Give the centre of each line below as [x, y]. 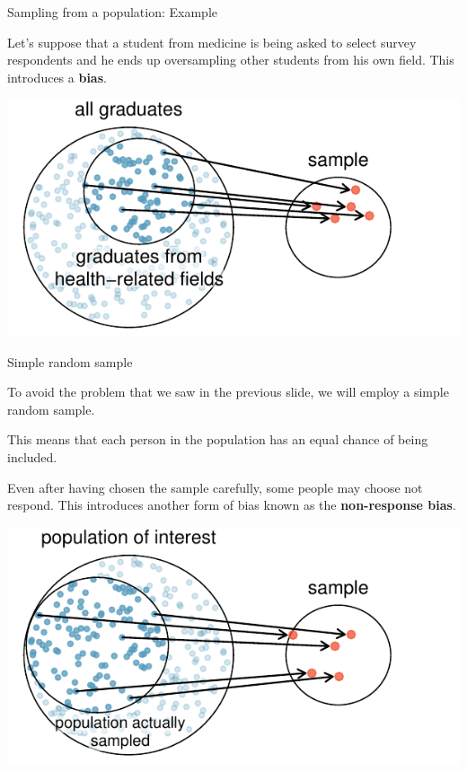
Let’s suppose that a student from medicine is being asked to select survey [212, 42]
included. [32, 456]
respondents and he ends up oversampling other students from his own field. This [231, 60]
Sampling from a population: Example [113, 12]
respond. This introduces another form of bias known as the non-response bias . [232, 505]
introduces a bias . [57, 77]
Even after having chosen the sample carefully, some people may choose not [215, 487]
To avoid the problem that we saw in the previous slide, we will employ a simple [228, 392]
